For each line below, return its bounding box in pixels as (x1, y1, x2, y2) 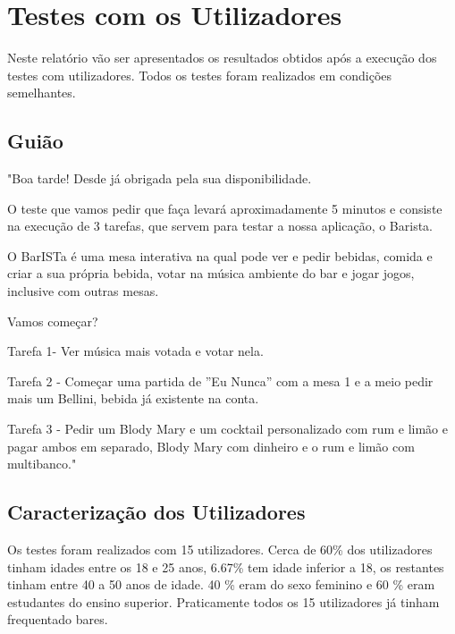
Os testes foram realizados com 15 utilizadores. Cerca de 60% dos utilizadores (7, 540, 433, 559)
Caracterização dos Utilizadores (7, 498, 306, 526)
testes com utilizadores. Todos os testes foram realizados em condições (7, 65, 392, 84)
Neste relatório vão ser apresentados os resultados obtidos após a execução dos (7, 48, 437, 67)
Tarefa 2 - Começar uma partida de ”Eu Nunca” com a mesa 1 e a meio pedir (7, 371, 434, 390)
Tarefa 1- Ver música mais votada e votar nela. (7, 342, 264, 360)
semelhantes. (7, 83, 76, 102)
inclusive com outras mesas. (7, 282, 159, 300)
